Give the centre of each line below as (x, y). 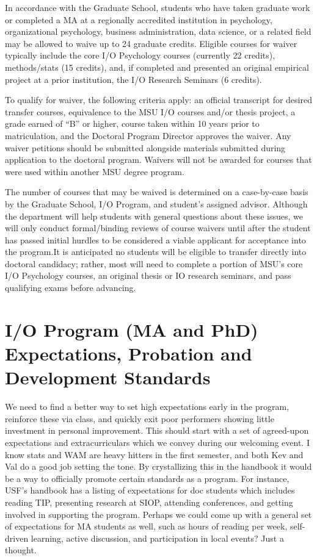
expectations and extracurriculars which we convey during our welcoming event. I (157, 442)
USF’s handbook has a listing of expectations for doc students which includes (150, 490)
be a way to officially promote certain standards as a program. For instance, (147, 478)
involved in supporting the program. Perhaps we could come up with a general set (158, 514)
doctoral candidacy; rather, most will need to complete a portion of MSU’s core (154, 263)
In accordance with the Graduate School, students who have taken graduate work (158, 7)
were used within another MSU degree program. (95, 171)
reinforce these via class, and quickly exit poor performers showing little (140, 418)
